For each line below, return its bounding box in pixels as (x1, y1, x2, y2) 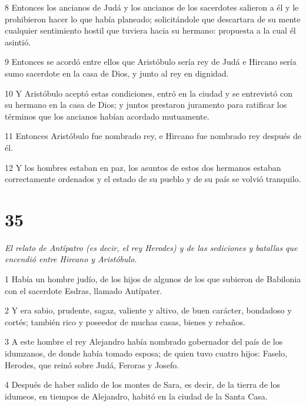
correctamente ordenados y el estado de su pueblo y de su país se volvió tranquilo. (5, 173, 301, 185)
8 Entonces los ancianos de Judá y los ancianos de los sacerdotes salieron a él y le (5, 1, 299, 13)
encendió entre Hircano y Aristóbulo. (5, 253, 137, 265)
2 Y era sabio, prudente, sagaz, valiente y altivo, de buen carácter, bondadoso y (5, 304, 292, 316)
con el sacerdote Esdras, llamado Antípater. (5, 284, 162, 296)
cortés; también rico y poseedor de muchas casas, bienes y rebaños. (5, 315, 245, 328)
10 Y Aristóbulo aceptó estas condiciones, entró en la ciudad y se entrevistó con (5, 87, 292, 99)
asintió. (5, 35, 31, 48)
